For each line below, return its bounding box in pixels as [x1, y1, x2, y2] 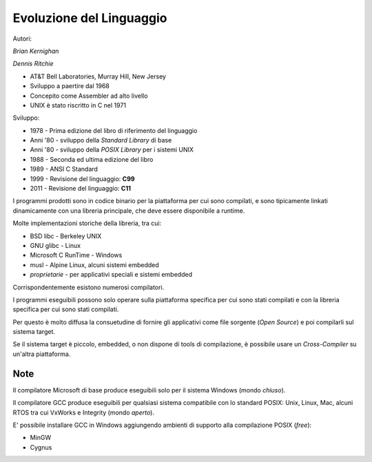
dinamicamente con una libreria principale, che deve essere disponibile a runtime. [12, 207, 245, 215]
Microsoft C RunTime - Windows [30, 251, 123, 260]
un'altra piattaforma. [12, 350, 71, 358]
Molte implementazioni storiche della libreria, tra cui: [12, 219, 162, 227]
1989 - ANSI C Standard [30, 165, 98, 174]
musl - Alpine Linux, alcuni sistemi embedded [30, 260, 160, 269]
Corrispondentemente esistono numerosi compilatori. [12, 283, 165, 291]
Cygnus [30, 443, 52, 451]
